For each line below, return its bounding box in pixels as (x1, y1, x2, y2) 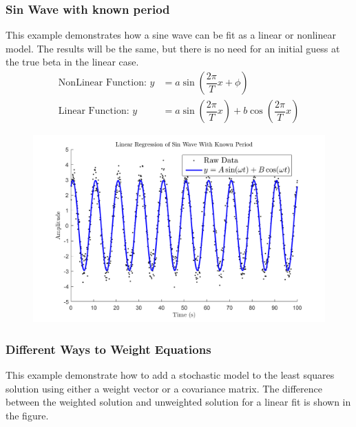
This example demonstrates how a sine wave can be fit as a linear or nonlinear (6, 28, 336, 42)
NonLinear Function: (58, 78, 147, 88)
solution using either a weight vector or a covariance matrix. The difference (6, 381, 323, 395)
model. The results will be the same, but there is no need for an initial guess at (6, 41, 340, 55)
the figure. (6, 408, 49, 422)
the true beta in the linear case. (6, 54, 139, 69)
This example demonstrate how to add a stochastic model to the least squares (6, 368, 335, 382)
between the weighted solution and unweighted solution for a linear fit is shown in (6, 395, 351, 409)
